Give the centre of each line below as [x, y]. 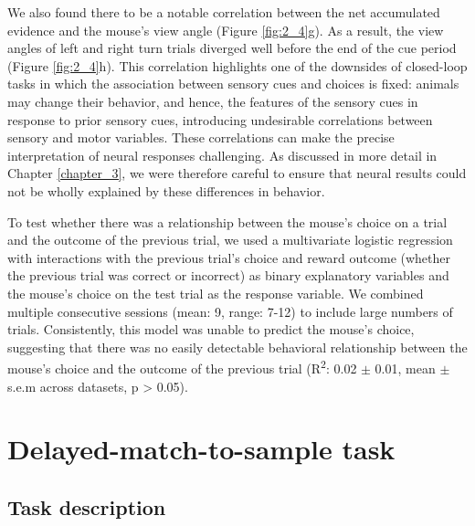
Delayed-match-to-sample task [201, 449]
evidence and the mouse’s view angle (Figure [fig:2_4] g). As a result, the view [226, 30]
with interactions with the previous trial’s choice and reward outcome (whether [229, 257]
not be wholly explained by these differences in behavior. [166, 190]
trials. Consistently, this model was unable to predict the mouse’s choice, [211, 329]
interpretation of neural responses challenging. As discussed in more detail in [222, 155]
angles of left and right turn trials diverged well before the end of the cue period [232, 48]
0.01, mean [405, 368]
